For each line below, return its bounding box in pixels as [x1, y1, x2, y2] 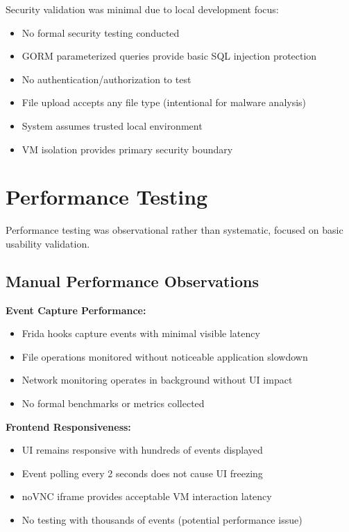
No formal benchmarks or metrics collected [22, 396, 205, 411]
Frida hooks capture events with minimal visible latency [22, 326, 260, 341]
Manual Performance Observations [6, 270, 259, 291]
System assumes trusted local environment [22, 118, 203, 132]
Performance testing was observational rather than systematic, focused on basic [6, 223, 343, 237]
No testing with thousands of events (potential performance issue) [22, 513, 303, 527]
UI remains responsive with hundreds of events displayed [22, 443, 263, 457]
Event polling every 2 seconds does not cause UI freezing [22, 465, 263, 480]
